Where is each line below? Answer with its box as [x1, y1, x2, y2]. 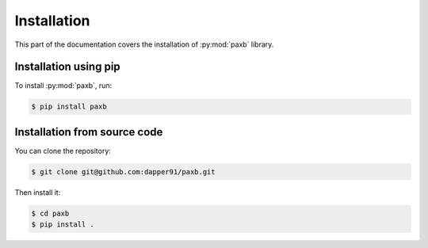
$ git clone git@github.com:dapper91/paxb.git [31, 167, 216, 176]
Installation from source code [14, 125, 163, 139]
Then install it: [14, 187, 61, 197]
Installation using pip [14, 60, 120, 74]
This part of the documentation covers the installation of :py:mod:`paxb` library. [14, 40, 274, 49]
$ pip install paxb [31, 102, 107, 111]
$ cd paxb [31, 208, 70, 218]
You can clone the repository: [14, 146, 111, 155]
